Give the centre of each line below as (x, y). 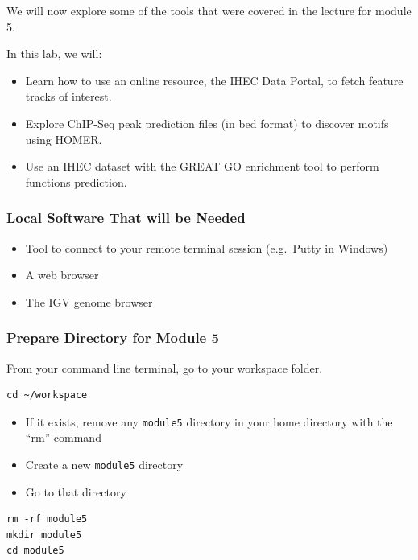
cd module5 (35, 551)
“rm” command (63, 437)
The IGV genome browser (89, 301)
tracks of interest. (68, 96)
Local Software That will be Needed (126, 218)
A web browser (62, 275)
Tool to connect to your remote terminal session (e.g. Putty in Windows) (207, 247)
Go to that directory (76, 491)
